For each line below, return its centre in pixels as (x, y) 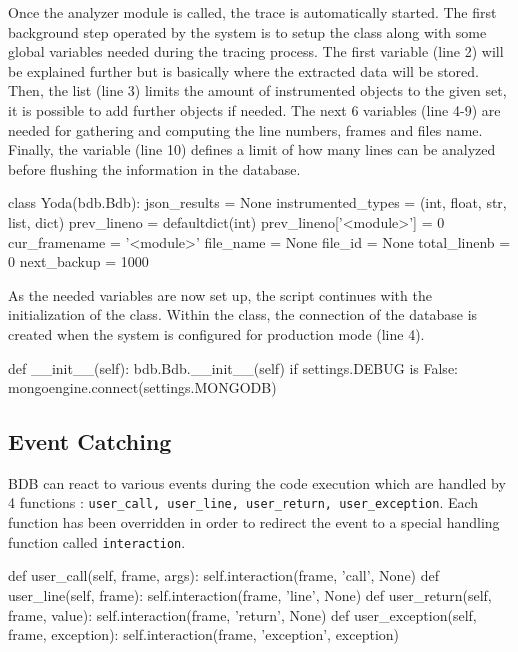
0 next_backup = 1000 (78, 261)
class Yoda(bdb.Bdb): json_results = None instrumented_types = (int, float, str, (257, 202)
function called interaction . (97, 541)
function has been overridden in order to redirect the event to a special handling (254, 522)
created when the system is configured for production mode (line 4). (216, 333)
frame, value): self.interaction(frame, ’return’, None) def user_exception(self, (242, 614)
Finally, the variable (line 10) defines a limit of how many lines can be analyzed (252, 149)
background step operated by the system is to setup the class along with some (247, 31)
